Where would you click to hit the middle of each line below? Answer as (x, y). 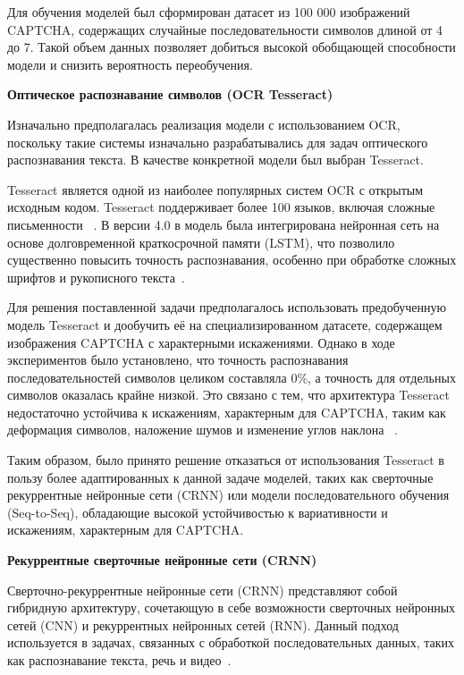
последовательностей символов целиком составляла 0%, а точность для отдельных (232, 377)
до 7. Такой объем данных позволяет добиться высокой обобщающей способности (232, 47)
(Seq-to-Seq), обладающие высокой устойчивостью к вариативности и (198, 512)
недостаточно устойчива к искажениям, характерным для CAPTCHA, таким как (227, 412)
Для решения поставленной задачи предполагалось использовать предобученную (227, 307)
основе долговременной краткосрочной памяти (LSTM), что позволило (201, 242)
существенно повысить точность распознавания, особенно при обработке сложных (232, 260)
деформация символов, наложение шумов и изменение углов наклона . (202, 430)
